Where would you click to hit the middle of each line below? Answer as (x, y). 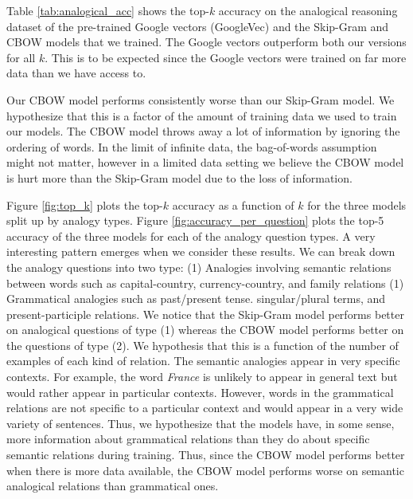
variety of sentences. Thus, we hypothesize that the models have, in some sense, (201, 423)
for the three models (357, 204)
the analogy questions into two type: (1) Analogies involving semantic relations (199, 267)
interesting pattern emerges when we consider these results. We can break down (201, 251)
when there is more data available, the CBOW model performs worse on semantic (205, 470)
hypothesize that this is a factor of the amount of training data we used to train (202, 115)
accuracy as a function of (233, 204)
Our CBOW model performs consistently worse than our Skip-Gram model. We (201, 99)
